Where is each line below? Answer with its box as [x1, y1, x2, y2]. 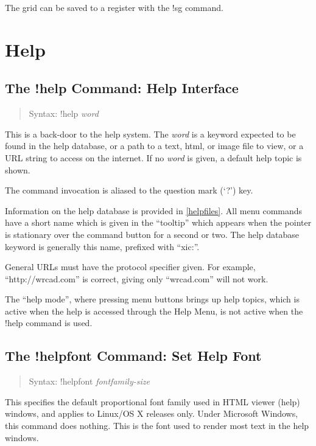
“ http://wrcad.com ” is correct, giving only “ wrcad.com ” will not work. [5, 272, 269, 285]
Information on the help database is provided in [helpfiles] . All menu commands [5, 204, 303, 217]
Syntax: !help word [29, 107, 99, 120]
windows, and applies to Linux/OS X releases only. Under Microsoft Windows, [5, 407, 298, 420]
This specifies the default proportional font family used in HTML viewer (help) [5, 395, 300, 408]
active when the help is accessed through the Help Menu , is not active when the [5, 304, 303, 317]
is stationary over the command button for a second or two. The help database [5, 228, 300, 240]
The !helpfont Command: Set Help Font [5, 346, 262, 365]
